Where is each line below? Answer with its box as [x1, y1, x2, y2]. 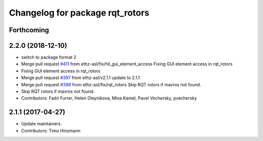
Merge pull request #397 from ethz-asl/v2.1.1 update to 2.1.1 [21, 75, 140, 81]
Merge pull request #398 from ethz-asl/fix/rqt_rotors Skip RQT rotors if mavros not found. [21, 81, 202, 87]
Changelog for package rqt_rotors [9, 7, 150, 18]
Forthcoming [9, 26, 49, 34]
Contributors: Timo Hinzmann [21, 127, 81, 134]
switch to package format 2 [21, 54, 76, 60]
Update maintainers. [21, 121, 62, 127]
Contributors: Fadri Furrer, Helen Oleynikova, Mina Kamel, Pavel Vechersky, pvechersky [21, 95, 197, 101]
